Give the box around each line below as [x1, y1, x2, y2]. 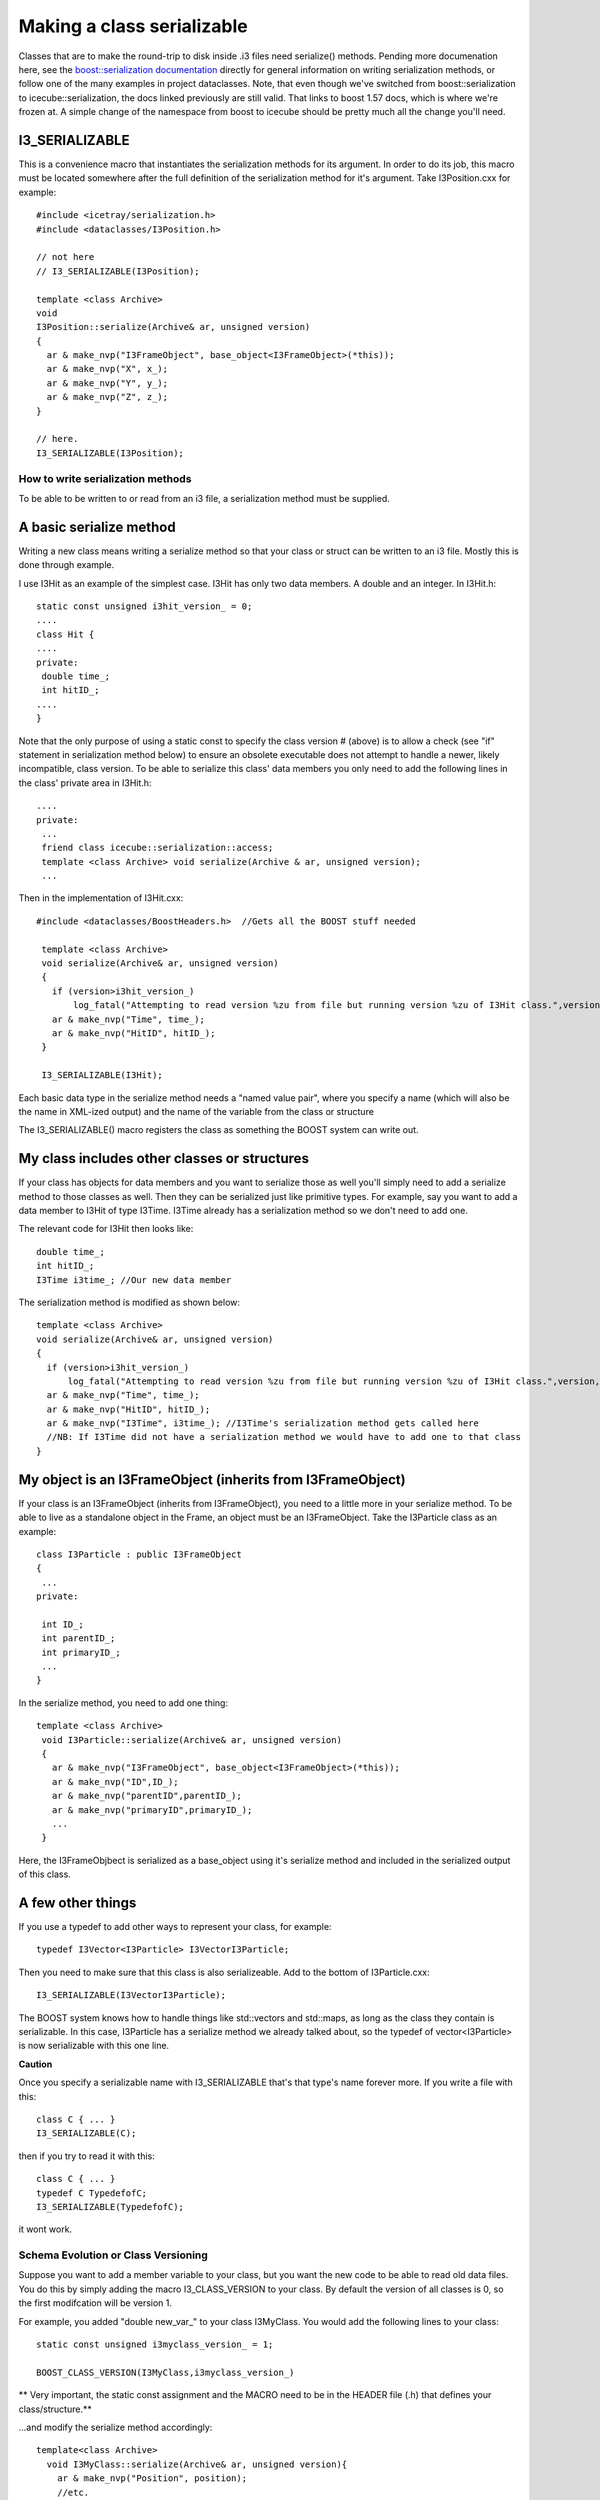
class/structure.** [18, 2403, 92, 2415]
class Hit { [36, 628, 95, 640]
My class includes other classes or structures [18, 1150, 310, 1167]
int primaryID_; [41, 1646, 121, 1658]
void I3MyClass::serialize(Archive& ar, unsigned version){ [46, 2458, 348, 2470]
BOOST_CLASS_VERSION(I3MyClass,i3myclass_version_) [36, 2366, 295, 2378]
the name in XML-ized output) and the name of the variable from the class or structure [18, 1105, 375, 1117]
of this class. [18, 1868, 72, 1880]
